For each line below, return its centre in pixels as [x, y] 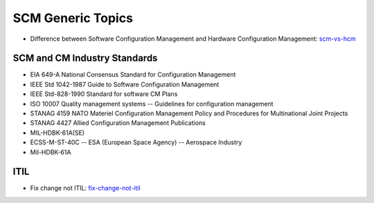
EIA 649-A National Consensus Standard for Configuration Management [133, 75]
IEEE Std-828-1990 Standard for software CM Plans [104, 94]
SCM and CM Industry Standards [85, 58]
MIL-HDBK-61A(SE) [57, 133]
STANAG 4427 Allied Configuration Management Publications [118, 123]
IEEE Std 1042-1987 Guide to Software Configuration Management [125, 84]
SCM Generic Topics [73, 18]
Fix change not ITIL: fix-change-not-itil [86, 188]
